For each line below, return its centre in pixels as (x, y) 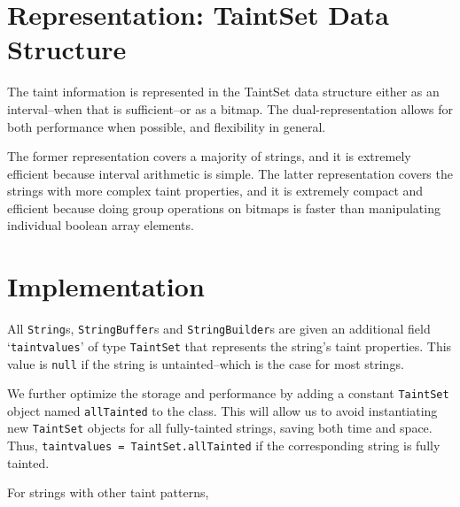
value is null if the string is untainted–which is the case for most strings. (206, 363)
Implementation (106, 286)
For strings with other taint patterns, (108, 492)
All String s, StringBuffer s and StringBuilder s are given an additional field (219, 329)
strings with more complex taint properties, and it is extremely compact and (215, 191)
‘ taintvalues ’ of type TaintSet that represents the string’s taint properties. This (230, 346)
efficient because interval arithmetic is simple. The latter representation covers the (230, 173)
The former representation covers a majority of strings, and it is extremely (209, 156)
